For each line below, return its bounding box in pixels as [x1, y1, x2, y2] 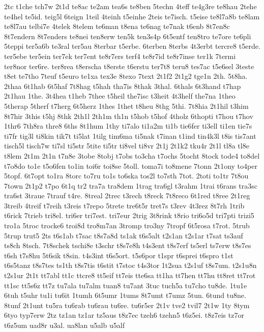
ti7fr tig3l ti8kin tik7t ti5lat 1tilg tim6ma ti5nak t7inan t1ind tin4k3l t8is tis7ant [4, 130, 256, 141]
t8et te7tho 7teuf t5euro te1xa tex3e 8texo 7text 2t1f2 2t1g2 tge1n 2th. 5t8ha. [4, 71, 248, 81]
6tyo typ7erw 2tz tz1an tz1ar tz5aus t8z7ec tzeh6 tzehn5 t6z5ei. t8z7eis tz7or [4, 310, 244, 320]
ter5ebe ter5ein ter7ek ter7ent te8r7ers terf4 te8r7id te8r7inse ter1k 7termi [4, 50, 236, 61]
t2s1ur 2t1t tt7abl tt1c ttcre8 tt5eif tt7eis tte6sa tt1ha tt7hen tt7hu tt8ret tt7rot [4, 270, 256, 281]
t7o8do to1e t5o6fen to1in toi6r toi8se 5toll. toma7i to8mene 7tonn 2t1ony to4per [4, 160, 257, 171]
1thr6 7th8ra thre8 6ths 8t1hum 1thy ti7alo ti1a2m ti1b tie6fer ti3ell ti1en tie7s [4, 120, 252, 131]
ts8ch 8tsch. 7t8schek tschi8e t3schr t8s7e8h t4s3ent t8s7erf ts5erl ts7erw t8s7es [4, 240, 251, 251]
